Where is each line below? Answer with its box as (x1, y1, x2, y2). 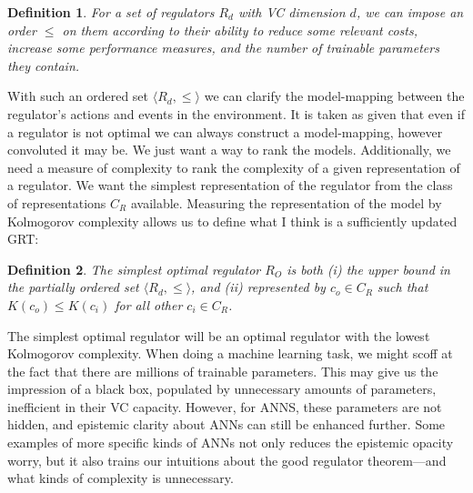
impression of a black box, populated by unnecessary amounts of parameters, (7, 379, 437, 398)
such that (377, 277, 428, 297)
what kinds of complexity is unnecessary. (7, 468, 234, 488)
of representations (7, 193, 106, 212)
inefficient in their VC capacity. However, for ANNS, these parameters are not (7, 397, 442, 416)
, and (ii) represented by (191, 277, 326, 297)
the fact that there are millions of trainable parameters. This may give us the (7, 361, 438, 380)
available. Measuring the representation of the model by (130, 193, 442, 212)
